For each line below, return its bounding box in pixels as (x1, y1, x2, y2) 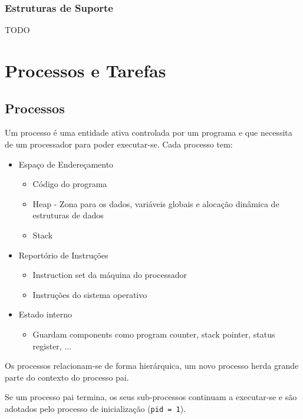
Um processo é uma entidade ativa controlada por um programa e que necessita (5, 126, 292, 139)
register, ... (32, 339, 72, 352)
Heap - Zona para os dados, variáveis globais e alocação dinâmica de (32, 197, 279, 209)
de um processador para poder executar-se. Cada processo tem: (5, 138, 233, 150)
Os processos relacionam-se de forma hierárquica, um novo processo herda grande (5, 359, 299, 372)
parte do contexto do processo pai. (5, 371, 129, 383)
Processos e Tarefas (5, 58, 166, 82)
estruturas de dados (32, 209, 104, 221)
